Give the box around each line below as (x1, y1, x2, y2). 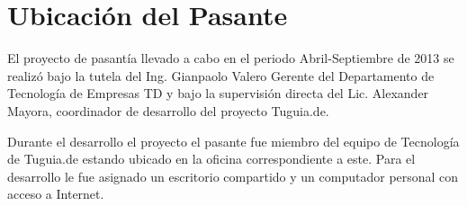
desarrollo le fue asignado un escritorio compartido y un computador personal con (7, 166, 459, 185)
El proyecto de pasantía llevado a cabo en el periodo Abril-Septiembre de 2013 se (7, 49, 454, 67)
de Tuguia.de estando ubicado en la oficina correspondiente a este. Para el (7, 149, 416, 168)
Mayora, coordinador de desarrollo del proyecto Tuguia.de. (7, 101, 329, 120)
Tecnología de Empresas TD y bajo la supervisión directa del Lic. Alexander (7, 84, 429, 103)
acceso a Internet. (7, 184, 104, 203)
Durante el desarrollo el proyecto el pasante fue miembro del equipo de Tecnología (7, 131, 460, 150)
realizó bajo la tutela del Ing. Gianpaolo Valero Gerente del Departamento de (7, 66, 435, 85)
